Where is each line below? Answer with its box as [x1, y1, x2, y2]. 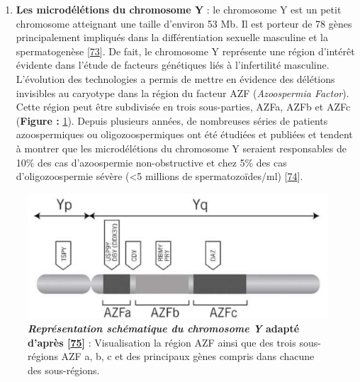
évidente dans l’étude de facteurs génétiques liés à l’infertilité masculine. [16, 57, 330, 72]
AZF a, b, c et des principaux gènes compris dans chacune [61, 349, 315, 364]
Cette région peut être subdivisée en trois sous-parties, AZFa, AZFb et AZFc [16, 99, 351, 114]
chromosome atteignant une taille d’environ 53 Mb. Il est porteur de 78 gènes [16, 16, 352, 30]
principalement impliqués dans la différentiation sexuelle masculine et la [16, 30, 329, 45]
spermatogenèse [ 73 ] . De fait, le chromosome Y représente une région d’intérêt [16, 43, 355, 58]
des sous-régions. [28, 362, 100, 377]
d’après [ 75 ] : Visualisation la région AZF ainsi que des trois [28, 335, 296, 349]
